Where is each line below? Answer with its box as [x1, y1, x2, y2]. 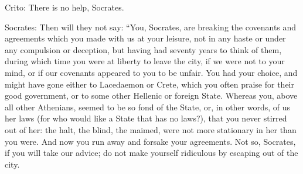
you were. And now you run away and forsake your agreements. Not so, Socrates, [5, 135, 296, 147]
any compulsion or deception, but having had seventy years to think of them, [5, 43, 282, 55]
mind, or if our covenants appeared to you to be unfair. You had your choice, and [5, 66, 298, 78]
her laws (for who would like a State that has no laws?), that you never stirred [5, 112, 287, 124]
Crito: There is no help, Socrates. [5, 1, 124, 13]
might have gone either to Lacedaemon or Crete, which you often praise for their [5, 78, 294, 90]
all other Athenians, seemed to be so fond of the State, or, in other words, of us [5, 100, 291, 113]
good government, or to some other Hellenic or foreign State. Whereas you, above [5, 89, 298, 102]
